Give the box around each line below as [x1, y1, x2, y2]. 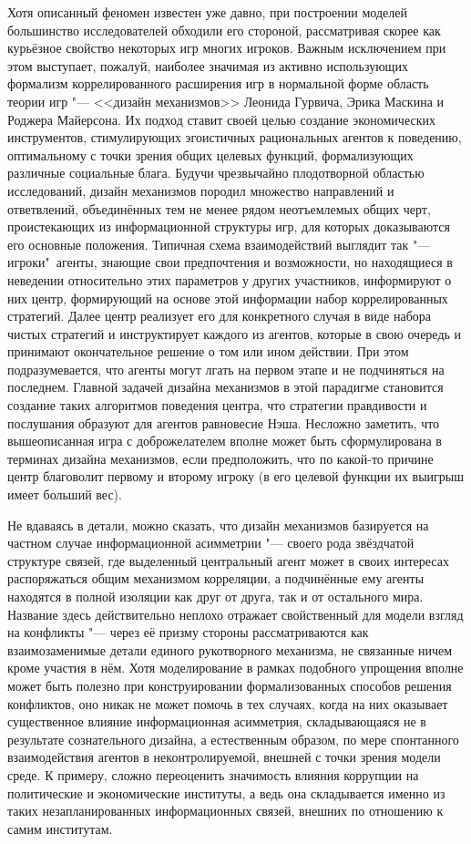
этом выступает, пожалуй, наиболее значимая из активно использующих [7, 56, 408, 75]
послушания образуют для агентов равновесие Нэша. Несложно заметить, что [7, 413, 440, 432]
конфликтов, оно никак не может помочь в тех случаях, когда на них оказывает [7, 694, 448, 713]
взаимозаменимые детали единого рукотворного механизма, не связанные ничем [7, 640, 453, 659]
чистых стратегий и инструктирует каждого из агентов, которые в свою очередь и [7, 324, 462, 343]
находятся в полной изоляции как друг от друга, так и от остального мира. [7, 587, 424, 605]
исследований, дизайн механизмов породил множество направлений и [7, 180, 394, 200]
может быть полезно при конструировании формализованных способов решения [7, 675, 452, 695]
